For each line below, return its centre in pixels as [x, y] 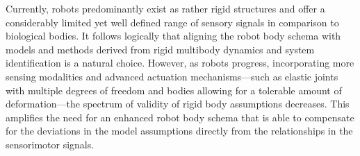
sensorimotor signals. [50, 144]
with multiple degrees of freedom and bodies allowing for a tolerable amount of [174, 90]
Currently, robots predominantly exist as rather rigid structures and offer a [165, 8]
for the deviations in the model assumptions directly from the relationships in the [179, 131]
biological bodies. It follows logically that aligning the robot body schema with [173, 36]
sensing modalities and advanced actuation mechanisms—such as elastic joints [172, 76]
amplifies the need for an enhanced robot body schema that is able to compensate [180, 117]
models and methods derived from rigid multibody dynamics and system [160, 49]
